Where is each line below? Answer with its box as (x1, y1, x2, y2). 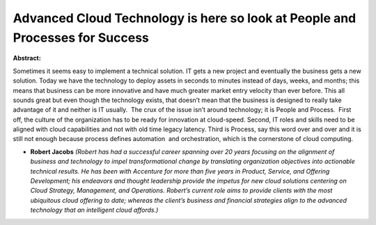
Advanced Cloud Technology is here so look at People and (13, 10, 357, 26)
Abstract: (13, 54, 41, 62)
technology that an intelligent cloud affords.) (30, 206, 159, 215)
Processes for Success (13, 30, 150, 45)
